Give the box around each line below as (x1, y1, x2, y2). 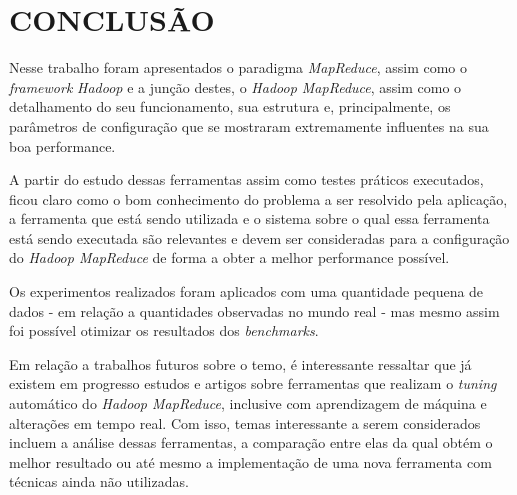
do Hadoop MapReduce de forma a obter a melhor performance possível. (9, 247, 450, 268)
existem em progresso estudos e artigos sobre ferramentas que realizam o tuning (9, 373, 497, 394)
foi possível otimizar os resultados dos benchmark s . (9, 320, 319, 341)
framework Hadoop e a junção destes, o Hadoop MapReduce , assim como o (9, 76, 462, 97)
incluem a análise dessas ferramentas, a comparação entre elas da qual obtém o (9, 432, 493, 453)
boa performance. (9, 135, 116, 156)
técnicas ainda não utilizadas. (9, 471, 189, 492)
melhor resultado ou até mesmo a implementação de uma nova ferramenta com (9, 451, 492, 472)
